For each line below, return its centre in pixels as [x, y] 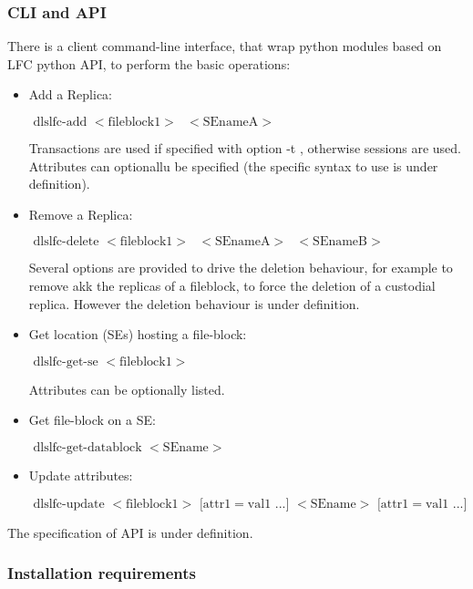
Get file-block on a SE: [92, 420]
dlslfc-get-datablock [87, 447]
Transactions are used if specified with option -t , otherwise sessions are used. [245, 148]
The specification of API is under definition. [130, 532]
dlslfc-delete [66, 242]
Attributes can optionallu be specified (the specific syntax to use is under [233, 165]
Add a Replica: [70, 94]
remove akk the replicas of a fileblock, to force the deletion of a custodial [232, 285]
